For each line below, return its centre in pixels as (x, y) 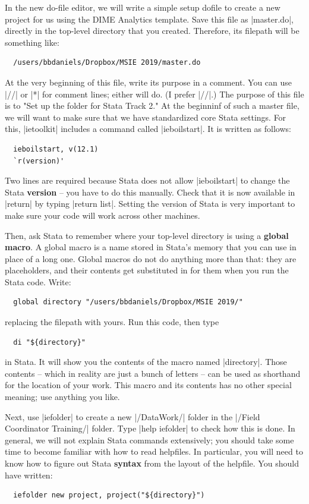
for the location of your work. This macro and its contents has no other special (148, 385)
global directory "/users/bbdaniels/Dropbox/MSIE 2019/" (128, 302)
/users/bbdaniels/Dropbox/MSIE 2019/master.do (107, 63)
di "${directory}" (50, 342)
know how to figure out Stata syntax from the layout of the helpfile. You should (152, 463)
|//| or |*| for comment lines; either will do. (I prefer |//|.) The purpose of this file (154, 94)
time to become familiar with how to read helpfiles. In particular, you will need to (154, 451)
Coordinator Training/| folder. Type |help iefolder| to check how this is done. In (150, 428)
